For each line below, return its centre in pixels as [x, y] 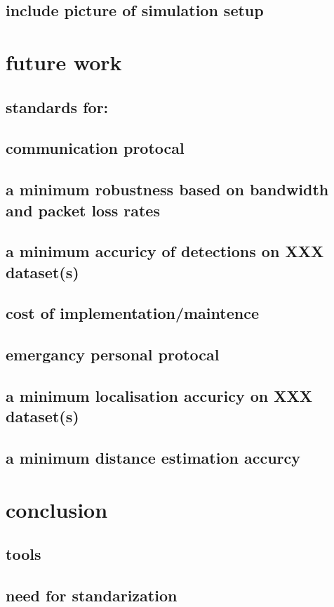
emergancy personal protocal [113, 354]
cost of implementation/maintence [132, 313]
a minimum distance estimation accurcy [153, 458]
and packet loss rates [83, 210]
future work [64, 61]
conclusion [57, 509]
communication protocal [95, 148]
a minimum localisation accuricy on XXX [159, 396]
